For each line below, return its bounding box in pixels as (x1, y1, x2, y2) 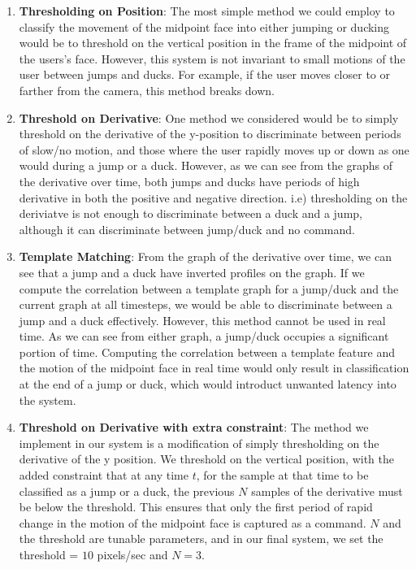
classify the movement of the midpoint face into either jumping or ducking (19, 18, 390, 35)
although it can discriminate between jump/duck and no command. (19, 220, 355, 237)
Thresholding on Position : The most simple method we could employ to (19, 2, 395, 19)
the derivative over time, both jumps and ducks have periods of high (19, 172, 360, 189)
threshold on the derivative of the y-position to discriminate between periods (19, 125, 401, 142)
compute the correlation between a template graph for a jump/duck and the (19, 280, 399, 297)
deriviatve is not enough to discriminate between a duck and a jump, (19, 205, 362, 222)
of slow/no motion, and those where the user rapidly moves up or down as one (19, 141, 409, 158)
